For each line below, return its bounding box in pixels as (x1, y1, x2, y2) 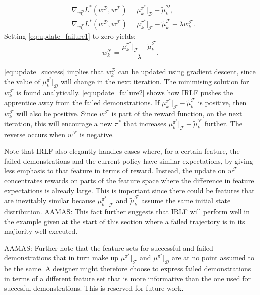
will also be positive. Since (16, 108, 97, 119)
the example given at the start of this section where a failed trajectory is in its (4, 216, 245, 226)
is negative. (79, 129, 114, 139)
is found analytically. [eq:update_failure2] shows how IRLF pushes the (16, 87, 233, 97)
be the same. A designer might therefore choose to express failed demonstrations (4, 263, 251, 274)
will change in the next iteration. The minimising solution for (60, 76, 249, 86)
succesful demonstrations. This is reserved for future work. (4, 283, 184, 293)
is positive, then (198, 97, 247, 108)
